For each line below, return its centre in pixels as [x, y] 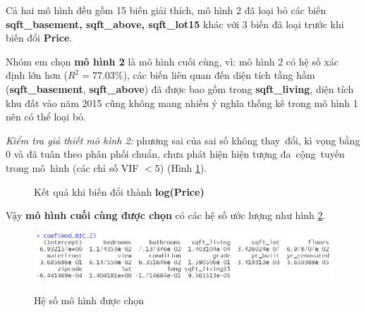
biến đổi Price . [39, 38]
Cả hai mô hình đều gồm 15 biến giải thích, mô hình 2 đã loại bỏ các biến [166, 10]
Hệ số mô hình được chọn [89, 300]
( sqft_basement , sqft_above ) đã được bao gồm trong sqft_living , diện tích [180, 88]
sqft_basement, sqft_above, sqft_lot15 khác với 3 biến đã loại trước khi [175, 24]
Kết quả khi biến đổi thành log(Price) [119, 191]
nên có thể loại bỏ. [46, 117]
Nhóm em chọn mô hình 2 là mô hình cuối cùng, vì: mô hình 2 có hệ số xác [172, 61]
